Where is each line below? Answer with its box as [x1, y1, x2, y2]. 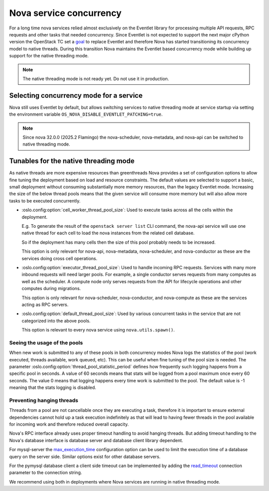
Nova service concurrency [9, 7, 122, 18]
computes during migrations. [21, 286, 81, 292]
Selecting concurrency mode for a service [9, 91, 143, 100]
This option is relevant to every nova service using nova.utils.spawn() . [21, 327, 175, 333]
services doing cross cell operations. [21, 255, 98, 261]
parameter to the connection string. [9, 470, 82, 476]
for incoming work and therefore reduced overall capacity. [9, 421, 129, 427]
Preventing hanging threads [9, 397, 78, 404]
